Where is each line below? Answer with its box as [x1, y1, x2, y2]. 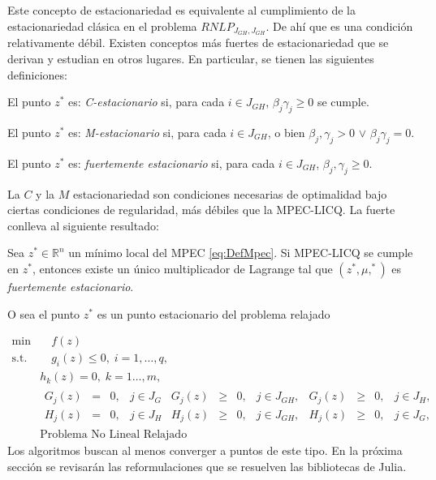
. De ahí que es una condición [265, 17, 413, 34]
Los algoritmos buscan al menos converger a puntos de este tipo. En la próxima [7, 442, 403, 459]
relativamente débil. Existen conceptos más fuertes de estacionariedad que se [7, 34, 389, 51]
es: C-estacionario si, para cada [68, 93, 225, 110]
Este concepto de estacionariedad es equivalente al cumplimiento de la [7, 2, 356, 18]
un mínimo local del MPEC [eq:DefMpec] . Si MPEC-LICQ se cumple [68, 244, 413, 261]
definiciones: [7, 66, 67, 83]
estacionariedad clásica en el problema [7, 17, 197, 34]
